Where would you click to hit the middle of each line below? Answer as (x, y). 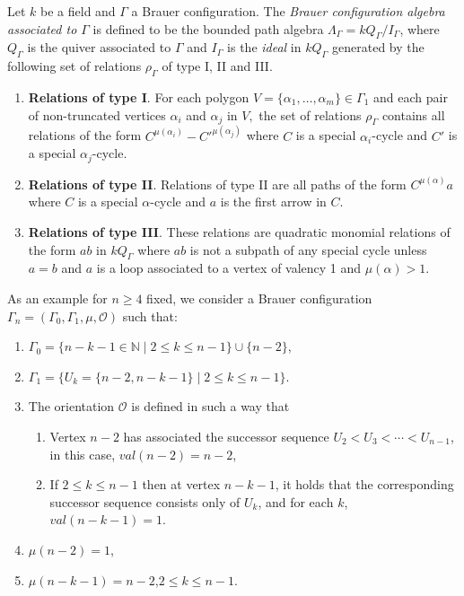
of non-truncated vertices (97, 114)
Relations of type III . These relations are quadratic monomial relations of (239, 232)
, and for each (296, 501)
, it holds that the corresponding (364, 484)
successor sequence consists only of (145, 501)
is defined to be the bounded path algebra (208, 28)
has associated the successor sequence (226, 436)
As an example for (57, 298)
